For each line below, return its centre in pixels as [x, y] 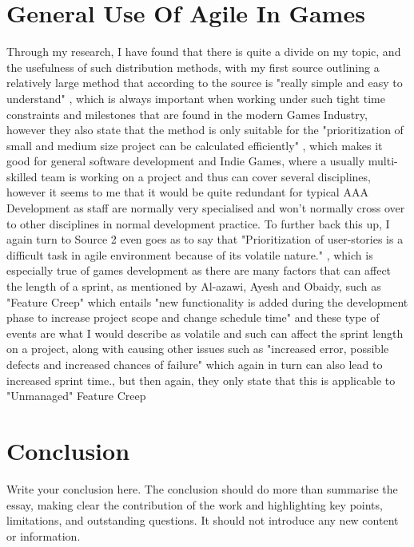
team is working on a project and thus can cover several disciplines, [206, 176]
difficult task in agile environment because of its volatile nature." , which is [190, 254]
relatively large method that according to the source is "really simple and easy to [205, 83]
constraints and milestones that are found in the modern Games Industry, [187, 114]
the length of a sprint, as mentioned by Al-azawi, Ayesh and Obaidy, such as [194, 286]
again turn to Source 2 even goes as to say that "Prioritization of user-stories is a [205, 239]
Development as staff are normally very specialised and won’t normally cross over [206, 208]
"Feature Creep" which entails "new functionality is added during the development [207, 301]
